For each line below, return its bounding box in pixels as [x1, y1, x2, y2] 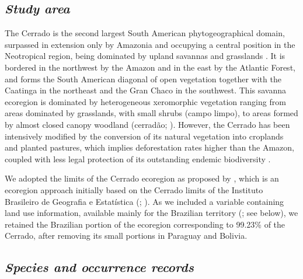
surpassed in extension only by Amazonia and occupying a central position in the [5, 38, 295, 50]
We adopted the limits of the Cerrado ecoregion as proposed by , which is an [5, 172, 279, 184]
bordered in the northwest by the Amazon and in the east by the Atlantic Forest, [5, 61, 295, 73]
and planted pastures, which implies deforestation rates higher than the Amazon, [5, 141, 295, 154]
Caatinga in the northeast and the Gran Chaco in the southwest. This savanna [5, 84, 287, 96]
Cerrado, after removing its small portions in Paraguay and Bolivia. [5, 229, 248, 242]
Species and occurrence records [5, 258, 194, 276]
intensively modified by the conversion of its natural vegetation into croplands [5, 130, 284, 142]
